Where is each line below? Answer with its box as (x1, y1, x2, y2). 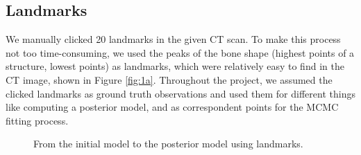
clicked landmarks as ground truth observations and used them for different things (6, 86, 355, 100)
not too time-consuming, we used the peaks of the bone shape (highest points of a (6, 45, 355, 60)
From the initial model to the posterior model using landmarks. (33, 136, 303, 151)
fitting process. (6, 113, 69, 127)
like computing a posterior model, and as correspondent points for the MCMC (6, 100, 339, 114)
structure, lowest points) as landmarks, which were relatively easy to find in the (6, 59, 344, 73)
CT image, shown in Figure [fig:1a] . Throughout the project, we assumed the (6, 72, 333, 86)
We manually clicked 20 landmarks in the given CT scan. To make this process (6, 32, 341, 46)
